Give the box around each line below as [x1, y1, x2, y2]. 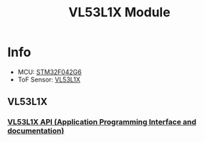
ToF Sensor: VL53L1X [17, 75, 80, 84]
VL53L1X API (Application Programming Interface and [7, 117, 197, 127]
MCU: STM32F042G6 [17, 67, 82, 76]
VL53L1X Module [68, 4, 171, 21]
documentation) [7, 126, 65, 136]
